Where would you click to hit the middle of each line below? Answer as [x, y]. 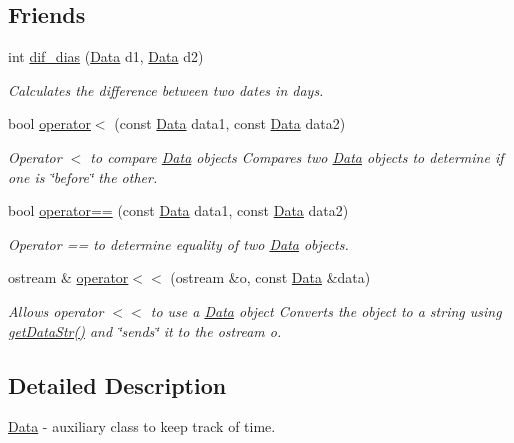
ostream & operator [68, 277]
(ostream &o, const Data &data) [270, 277]
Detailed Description [117, 384]
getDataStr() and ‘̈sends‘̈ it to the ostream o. [145, 330]
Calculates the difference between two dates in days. [166, 89]
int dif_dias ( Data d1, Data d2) [106, 56]
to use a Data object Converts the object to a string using [326, 310]
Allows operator [56, 310]
